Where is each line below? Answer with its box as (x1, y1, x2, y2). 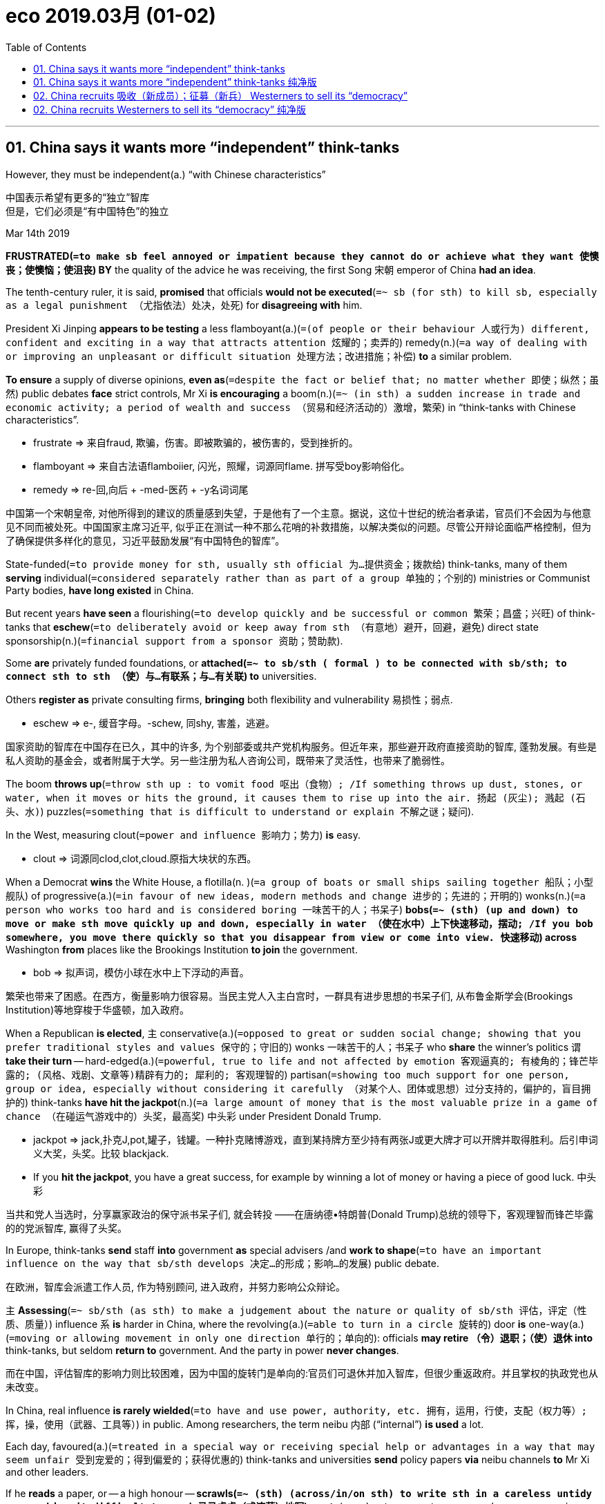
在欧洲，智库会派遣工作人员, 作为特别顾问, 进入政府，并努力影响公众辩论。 (6, 1280, 345, 1293)
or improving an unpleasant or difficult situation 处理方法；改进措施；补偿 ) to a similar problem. (6, 350, 512, 362)
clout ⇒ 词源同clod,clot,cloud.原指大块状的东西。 (33, 852, 257, 864)
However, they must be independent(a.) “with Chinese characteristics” (6, 168, 326, 180)
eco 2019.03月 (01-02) (6, 4, 216, 28)
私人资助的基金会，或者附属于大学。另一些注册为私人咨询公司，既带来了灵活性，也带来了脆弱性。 (6, 754, 450, 766)
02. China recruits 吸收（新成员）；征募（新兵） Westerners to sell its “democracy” (33, 89, 408, 102)
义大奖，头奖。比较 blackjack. (33, 1147, 169, 1159)
